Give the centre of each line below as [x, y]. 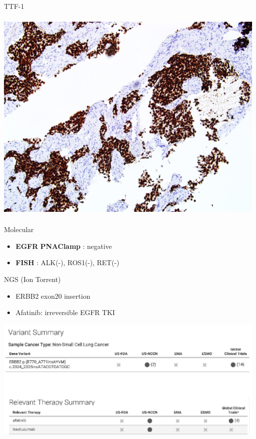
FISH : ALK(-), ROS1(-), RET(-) [67, 262]
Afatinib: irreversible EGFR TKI [65, 312]
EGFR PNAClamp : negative [64, 246]
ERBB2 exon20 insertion [53, 296]
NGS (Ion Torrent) [32, 279]
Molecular [19, 229]
